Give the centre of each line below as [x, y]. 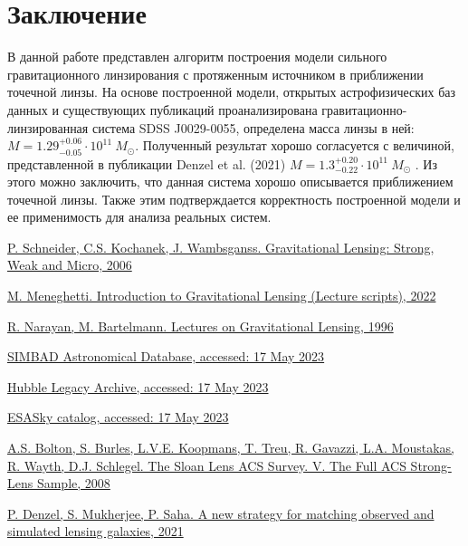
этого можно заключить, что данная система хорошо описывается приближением [230, 182]
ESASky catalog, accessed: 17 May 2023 [118, 417]
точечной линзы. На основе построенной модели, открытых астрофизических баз [232, 92]
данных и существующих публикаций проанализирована [162, 109]
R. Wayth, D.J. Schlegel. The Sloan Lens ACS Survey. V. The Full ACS [207, 465]
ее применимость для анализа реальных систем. [139, 217]
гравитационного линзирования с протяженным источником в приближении [215, 74]
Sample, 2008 [73, 483]
